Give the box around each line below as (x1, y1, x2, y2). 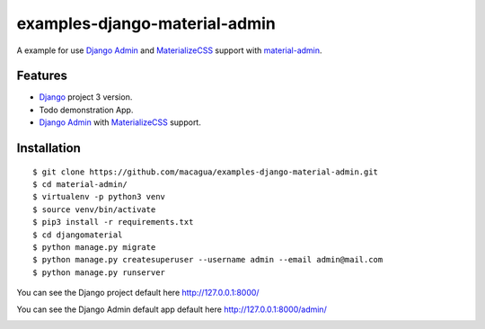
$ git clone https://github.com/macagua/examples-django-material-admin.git (32, 166, 379, 177)
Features (16, 68, 67, 84)
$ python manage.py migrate (32, 242, 156, 252)
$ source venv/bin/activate (32, 204, 156, 215)
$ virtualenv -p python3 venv (32, 191, 166, 202)
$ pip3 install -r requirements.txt (32, 217, 194, 227)
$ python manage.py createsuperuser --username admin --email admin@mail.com (32, 254, 384, 265)
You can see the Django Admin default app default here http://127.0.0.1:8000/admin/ (16, 304, 327, 315)
